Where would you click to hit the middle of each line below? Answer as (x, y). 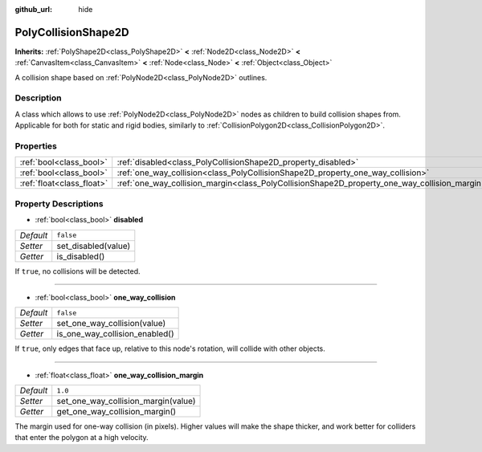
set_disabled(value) (94, 246)
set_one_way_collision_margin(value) (126, 401)
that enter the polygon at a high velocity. (82, 438)
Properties (36, 146)
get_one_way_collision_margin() (116, 412)
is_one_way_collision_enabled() (115, 334)
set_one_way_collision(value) (111, 324)
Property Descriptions (59, 203)
